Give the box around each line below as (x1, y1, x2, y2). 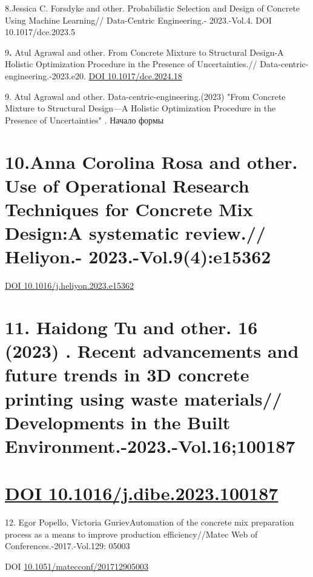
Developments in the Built (5, 409, 231, 434)
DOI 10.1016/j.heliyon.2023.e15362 (5, 279, 134, 292)
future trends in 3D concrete (5, 362, 249, 387)
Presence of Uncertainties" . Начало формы (5, 113, 164, 126)
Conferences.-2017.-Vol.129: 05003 (5, 539, 130, 552)
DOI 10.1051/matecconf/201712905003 (5, 560, 149, 573)
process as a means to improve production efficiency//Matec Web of (5, 527, 258, 540)
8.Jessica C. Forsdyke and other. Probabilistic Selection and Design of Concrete (5, 2, 300, 14)
